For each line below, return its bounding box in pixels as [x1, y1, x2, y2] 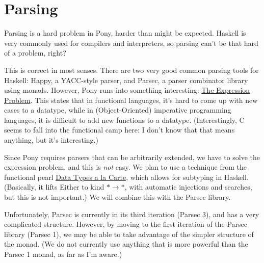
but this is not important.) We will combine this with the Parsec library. [4, 192, 231, 202]
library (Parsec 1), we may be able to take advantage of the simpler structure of [4, 228, 254, 239]
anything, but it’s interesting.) [4, 135, 98, 145]
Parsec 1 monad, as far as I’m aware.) [4, 249, 122, 259]
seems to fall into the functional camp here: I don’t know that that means [4, 124, 235, 135]
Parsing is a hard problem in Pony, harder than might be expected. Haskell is [4, 28, 246, 38]
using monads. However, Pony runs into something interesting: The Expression [4, 85, 250, 95]
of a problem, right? [4, 47, 66, 58]
